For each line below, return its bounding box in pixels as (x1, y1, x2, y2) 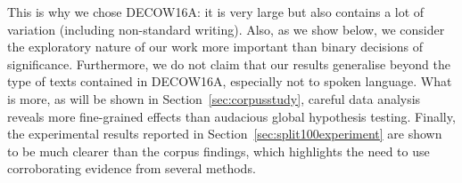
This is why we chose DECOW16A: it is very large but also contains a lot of (7, 3, 425, 20)
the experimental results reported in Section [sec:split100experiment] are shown (7, 124, 442, 143)
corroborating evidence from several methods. (7, 159, 256, 178)
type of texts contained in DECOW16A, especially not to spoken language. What (7, 72, 452, 91)
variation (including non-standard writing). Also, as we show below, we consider (7, 20, 445, 38)
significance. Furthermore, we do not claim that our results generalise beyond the (7, 54, 450, 73)
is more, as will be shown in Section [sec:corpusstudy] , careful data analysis (7, 89, 421, 107)
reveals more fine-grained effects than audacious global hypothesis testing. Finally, (7, 107, 456, 125)
